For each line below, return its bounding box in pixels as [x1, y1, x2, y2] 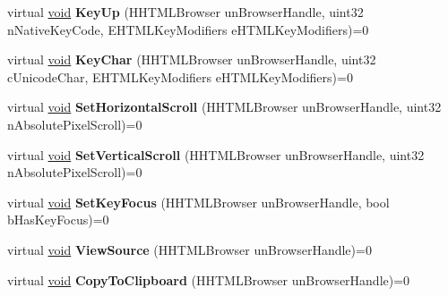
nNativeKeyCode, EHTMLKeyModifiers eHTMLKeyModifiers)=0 [7, 20, 369, 38]
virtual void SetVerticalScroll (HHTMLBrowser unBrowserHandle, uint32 [7, 145, 425, 164]
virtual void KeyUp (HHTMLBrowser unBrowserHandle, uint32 [7, 3, 364, 21]
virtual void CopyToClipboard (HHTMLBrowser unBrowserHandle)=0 [7, 270, 410, 289]
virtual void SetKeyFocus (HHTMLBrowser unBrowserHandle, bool [7, 192, 390, 211]
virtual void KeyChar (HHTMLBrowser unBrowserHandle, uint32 [7, 50, 376, 69]
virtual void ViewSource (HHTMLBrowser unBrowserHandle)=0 [7, 240, 372, 258]
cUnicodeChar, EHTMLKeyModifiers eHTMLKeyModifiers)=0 [7, 67, 353, 86]
